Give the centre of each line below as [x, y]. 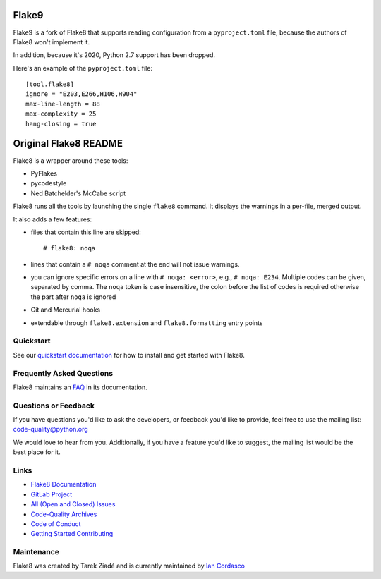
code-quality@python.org [50, 429]
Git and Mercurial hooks [66, 310]
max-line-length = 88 [63, 104]
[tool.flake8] [50, 84]
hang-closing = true [61, 124]
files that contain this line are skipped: [86, 232]
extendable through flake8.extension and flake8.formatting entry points [147, 323]
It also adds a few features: [53, 219]
